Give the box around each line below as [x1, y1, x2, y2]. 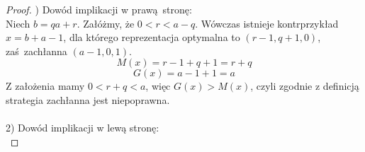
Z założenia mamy [6, 78, 85, 93]
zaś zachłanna [6, 43, 67, 58]
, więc [145, 78, 171, 93]
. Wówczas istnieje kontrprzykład [195, 16, 339, 30]
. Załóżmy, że [77, 16, 135, 30]
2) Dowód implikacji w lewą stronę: [6, 120, 159, 135]
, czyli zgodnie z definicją [250, 78, 359, 93]
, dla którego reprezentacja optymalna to [63, 30, 240, 45]
